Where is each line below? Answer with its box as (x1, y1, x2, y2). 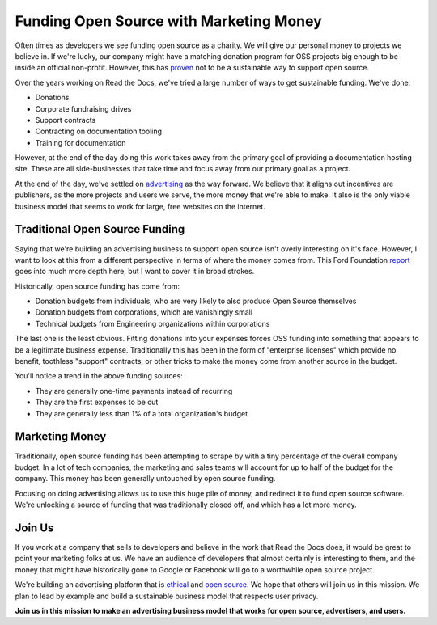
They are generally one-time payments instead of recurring (35, 386, 233, 395)
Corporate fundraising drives (35, 103, 132, 113)
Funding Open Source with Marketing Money (15, 12, 323, 30)
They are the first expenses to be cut (35, 397, 159, 408)
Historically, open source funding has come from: (15, 281, 180, 291)
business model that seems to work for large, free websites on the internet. (15, 201, 266, 211)
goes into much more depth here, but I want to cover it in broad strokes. (15, 267, 255, 277)
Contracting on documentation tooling (35, 126, 162, 137)
